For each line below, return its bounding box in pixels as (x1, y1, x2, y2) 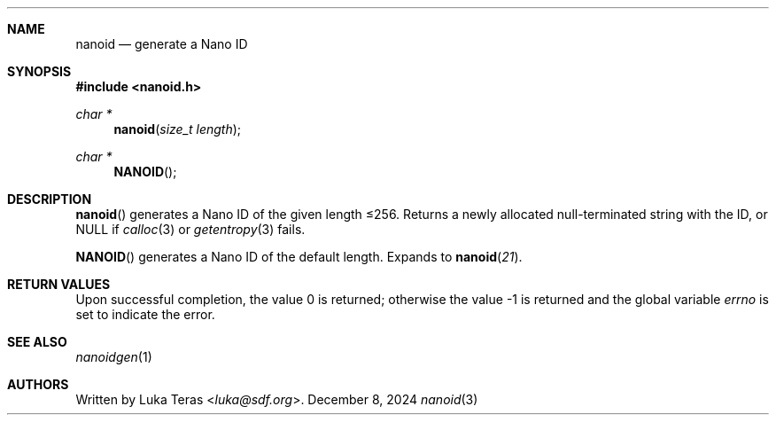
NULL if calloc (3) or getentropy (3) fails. (75, 222, 306, 237)
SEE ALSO (7, 334, 67, 349)
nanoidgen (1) (75, 349, 152, 364)
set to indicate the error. (75, 307, 215, 322)
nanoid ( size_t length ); (113, 121, 242, 137)
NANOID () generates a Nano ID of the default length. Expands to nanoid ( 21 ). (75, 249, 523, 264)
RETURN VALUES (7, 277, 111, 292)
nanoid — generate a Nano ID (75, 36, 248, 51)
